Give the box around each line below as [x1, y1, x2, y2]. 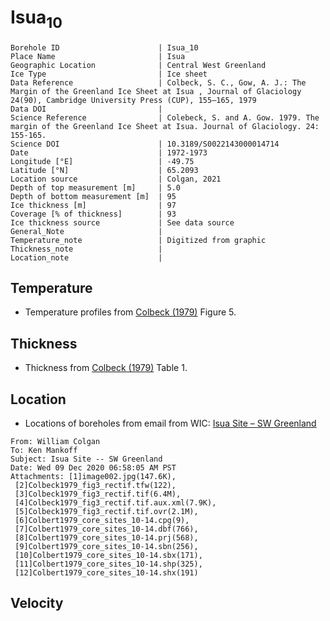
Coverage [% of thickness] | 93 [10, 209, 177, 219]
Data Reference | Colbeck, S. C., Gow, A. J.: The [10, 77, 307, 88]
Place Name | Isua [10, 51, 186, 61]
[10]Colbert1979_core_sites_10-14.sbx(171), [14, 550, 203, 560]
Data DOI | [10, 104, 163, 114]
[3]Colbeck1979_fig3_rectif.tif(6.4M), [14, 489, 182, 499]
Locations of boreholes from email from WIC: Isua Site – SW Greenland [24, 417, 317, 429]
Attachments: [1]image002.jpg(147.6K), [10, 471, 177, 481]
